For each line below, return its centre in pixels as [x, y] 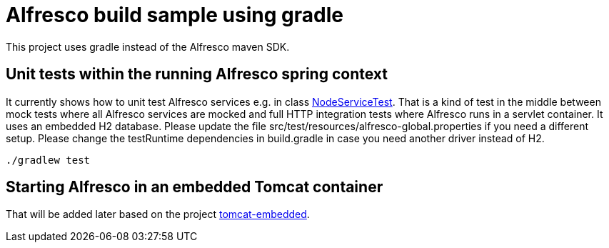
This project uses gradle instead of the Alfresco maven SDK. [148, 46]
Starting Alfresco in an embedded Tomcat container [195, 187]
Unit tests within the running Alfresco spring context [197, 74]
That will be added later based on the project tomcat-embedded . [158, 214]
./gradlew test [48, 160]
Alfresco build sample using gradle [175, 15]
